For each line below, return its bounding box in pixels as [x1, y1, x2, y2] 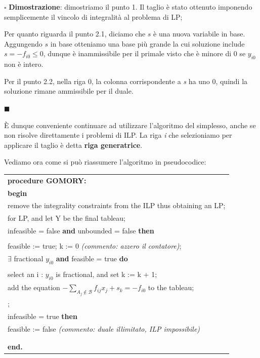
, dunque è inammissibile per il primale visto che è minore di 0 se [43, 48, 246, 59]
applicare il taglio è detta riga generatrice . [4, 139, 143, 150]
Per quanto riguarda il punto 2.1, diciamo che [4, 28, 146, 39]
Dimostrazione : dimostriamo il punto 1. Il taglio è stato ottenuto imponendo [9, 2, 252, 12]
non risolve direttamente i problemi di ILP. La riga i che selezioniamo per [4, 130, 232, 140]
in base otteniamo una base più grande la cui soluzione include [50, 38, 245, 49]
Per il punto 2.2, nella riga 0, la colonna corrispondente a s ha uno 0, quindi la [4, 75, 248, 86]
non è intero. [4, 59, 44, 69]
